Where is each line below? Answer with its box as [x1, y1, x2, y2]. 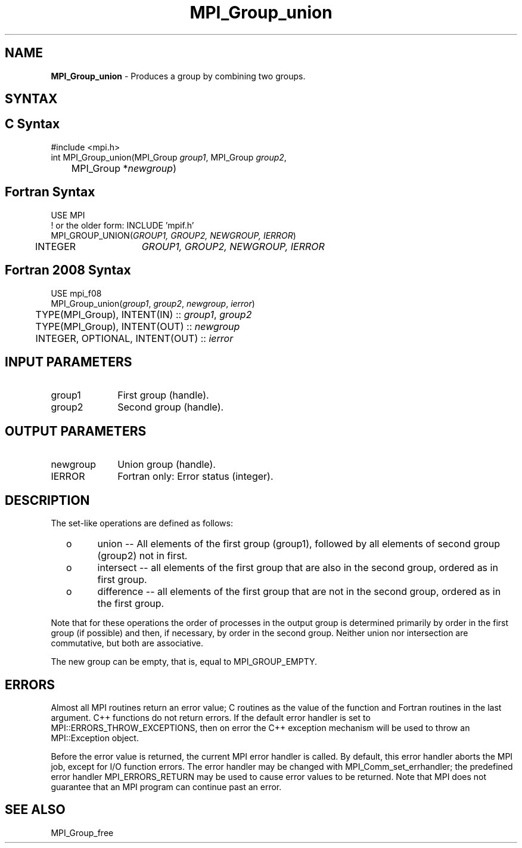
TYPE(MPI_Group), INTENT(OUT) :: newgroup [35, 320, 240, 332]
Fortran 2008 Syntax [5, 263, 131, 278]
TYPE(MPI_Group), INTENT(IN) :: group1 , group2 [35, 308, 252, 320]
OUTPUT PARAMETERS [5, 423, 147, 439]
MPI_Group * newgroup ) [71, 162, 176, 174]
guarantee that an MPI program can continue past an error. [51, 781, 282, 792]
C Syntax [5, 116, 60, 132]
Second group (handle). [117, 401, 224, 414]
